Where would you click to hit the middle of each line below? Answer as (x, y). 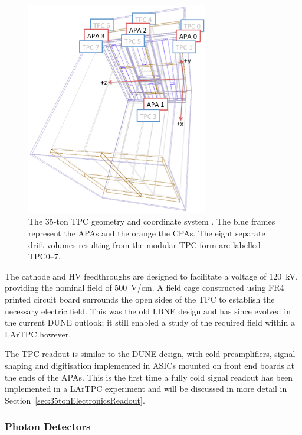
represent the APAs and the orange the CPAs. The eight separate (147, 233)
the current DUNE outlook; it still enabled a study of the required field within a (150, 322)
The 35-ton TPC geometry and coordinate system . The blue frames (152, 221)
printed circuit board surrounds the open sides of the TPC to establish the (140, 299)
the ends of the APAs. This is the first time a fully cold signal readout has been (149, 377)
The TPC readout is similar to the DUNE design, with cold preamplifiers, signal (150, 354)
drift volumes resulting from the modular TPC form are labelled (145, 244)
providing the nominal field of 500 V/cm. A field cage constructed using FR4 (145, 288)
